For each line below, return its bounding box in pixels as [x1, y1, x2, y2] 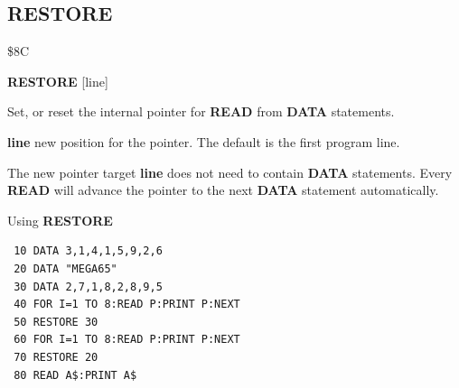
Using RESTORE [7, 210, 113, 229]
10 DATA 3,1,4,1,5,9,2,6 [14, 245, 163, 258]
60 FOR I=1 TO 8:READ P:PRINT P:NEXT [14, 333, 240, 346]
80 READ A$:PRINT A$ [14, 368, 137, 382]
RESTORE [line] [7, 71, 108, 90]
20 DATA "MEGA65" [14, 262, 117, 275]
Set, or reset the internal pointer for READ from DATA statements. [7, 102, 395, 121]
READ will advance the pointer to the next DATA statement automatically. [7, 180, 439, 199]
